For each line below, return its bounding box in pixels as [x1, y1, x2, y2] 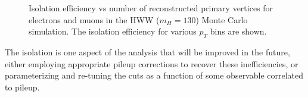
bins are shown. [210, 25, 267, 37]
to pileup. [5, 80, 40, 93]
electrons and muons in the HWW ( [29, 13, 160, 26]
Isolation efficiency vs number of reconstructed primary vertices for [29, 2, 273, 14]
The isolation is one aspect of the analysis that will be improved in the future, [5, 45, 290, 58]
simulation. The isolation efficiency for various [29, 25, 197, 37]
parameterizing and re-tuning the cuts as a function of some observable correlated [5, 69, 304, 82]
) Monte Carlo [195, 13, 248, 26]
